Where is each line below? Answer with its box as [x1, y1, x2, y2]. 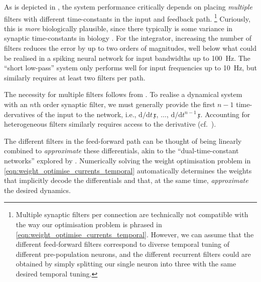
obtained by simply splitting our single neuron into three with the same [16, 258, 236, 269]
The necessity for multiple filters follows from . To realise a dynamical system [4, 89, 242, 100]
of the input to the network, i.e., [37, 109, 137, 119]
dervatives [4, 109, 35, 119]
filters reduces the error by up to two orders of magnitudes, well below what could [4, 43, 257, 53]
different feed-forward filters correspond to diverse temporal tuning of [16, 239, 230, 249]
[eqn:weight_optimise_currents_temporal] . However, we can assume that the [16, 229, 254, 239]
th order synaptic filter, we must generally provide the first [34, 99, 215, 109]
